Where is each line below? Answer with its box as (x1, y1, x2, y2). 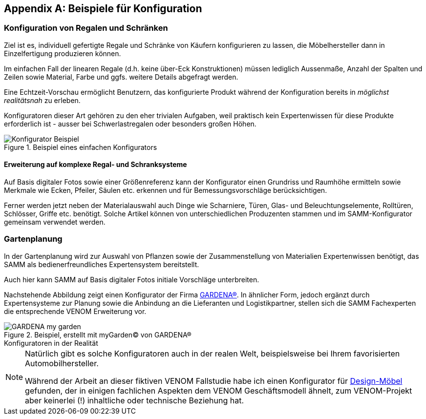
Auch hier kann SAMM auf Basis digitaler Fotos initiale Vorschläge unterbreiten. (4, 275, 259, 284)
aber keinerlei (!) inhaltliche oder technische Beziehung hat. (25, 395, 244, 405)
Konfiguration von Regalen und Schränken (4, 23, 168, 33)
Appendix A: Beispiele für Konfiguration (4, 2, 202, 15)
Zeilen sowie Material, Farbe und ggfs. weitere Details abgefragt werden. (4, 72, 238, 81)
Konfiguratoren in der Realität (4, 338, 98, 347)
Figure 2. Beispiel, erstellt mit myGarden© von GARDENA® (4, 330, 192, 339)
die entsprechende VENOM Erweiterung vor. (4, 307, 147, 315)
